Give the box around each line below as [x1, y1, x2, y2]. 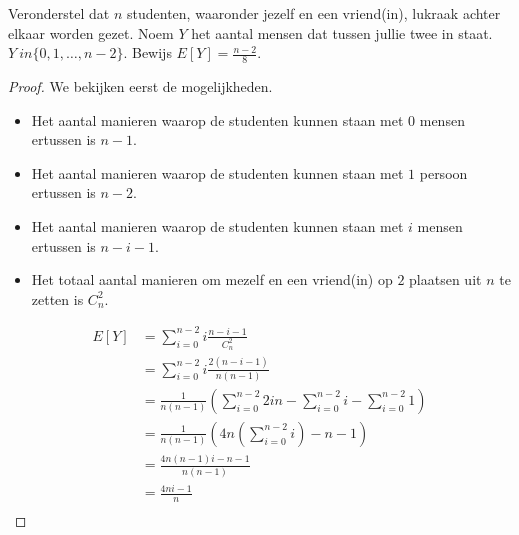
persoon [419, 162, 468, 183]
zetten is [31, 288, 84, 309]
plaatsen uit [409, 269, 482, 290]
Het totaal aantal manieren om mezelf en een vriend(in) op [31, 269, 393, 290]
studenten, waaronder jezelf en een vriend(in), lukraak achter [127, 3, 501, 23]
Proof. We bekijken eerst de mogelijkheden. [8, 76, 273, 97]
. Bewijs [123, 42, 172, 63]
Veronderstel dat [8, 3, 110, 23]
